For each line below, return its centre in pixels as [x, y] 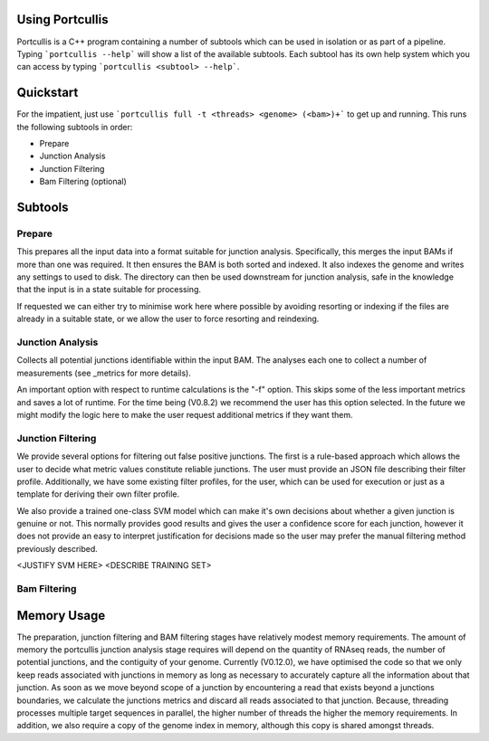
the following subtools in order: [75, 127]
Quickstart [48, 93]
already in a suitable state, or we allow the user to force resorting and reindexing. [168, 319]
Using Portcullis [62, 19]
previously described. [58, 548]
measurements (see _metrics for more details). [104, 373]
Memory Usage [61, 615]
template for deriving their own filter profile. [98, 494]
